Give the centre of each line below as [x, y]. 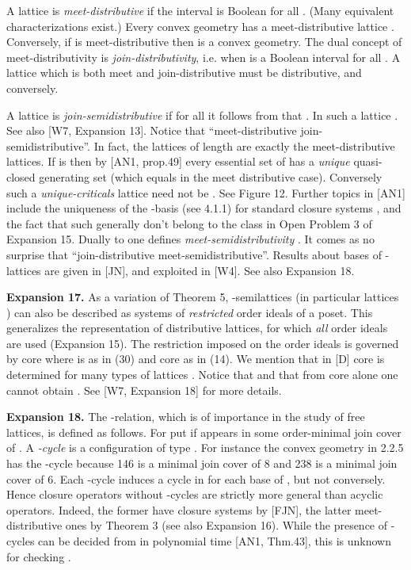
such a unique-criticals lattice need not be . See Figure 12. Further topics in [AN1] [206, 192]
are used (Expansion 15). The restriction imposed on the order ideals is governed [203, 343]
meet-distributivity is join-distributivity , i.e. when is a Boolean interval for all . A [204, 57]
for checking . [39, 556]
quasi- [368, 161]
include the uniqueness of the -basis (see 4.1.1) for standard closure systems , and [204, 208]
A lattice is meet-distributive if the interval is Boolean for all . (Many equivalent [200, 10]
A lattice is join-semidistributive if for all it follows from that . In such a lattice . [202, 115]
